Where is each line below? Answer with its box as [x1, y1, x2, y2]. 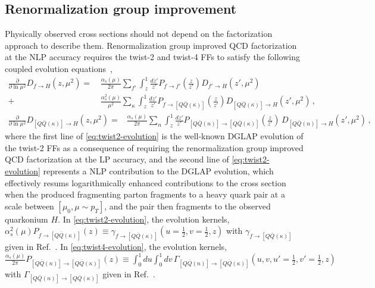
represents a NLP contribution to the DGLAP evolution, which [43, 165, 274, 177]
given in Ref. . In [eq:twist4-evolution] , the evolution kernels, [5, 240, 227, 253]
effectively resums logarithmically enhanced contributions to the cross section [5, 176, 286, 189]
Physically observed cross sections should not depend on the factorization [5, 27, 273, 40]
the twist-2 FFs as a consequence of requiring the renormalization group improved [5, 141, 304, 154]
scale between [5, 199, 54, 212]
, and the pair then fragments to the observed [104, 199, 271, 212]
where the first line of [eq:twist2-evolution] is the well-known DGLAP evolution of [5, 130, 304, 142]
